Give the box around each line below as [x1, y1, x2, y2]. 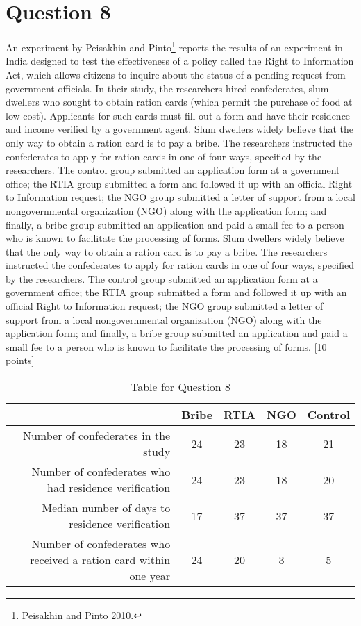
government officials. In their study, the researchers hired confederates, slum [6, 81, 329, 95]
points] [6, 353, 35, 368]
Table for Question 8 [130, 379, 231, 395]
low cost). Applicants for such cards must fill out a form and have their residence [6, 108, 351, 122]
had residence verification [47, 479, 171, 496]
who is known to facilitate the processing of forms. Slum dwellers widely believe [6, 231, 344, 245]
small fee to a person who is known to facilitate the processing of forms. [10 [6, 339, 327, 354]
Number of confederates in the [22, 427, 171, 444]
